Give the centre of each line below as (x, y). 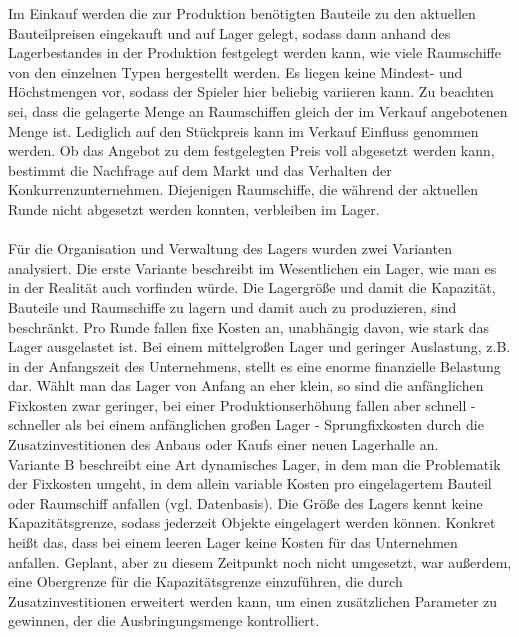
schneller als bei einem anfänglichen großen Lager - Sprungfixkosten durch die (246, 424)
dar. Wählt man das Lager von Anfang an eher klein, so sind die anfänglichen (246, 385)
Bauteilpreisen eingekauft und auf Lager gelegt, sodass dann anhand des (229, 32)
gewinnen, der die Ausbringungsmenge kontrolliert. (164, 620)
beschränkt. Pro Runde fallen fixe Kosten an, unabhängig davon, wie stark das (249, 326)
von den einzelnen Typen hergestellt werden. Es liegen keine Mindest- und (235, 71)
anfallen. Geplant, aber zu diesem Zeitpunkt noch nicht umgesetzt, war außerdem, (260, 561)
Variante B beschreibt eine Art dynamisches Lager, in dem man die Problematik (254, 463)
